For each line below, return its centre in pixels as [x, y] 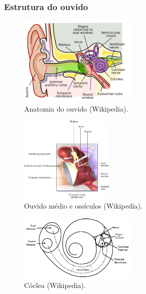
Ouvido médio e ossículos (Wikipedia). [83, 205]
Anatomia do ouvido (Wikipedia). [76, 108]
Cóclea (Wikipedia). [55, 285]
